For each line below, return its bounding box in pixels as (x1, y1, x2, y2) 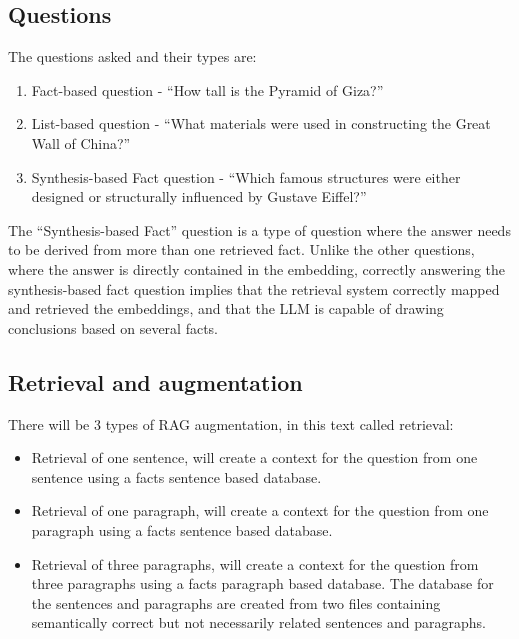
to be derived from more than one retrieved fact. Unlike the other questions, (8, 239, 475, 260)
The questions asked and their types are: (8, 46, 257, 67)
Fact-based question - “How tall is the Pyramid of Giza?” (31, 79, 384, 100)
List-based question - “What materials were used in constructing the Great (31, 113, 491, 134)
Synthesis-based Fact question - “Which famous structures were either (31, 166, 461, 187)
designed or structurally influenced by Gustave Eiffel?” (31, 186, 367, 207)
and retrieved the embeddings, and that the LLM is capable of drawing (8, 298, 444, 319)
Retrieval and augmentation (8, 366, 303, 397)
